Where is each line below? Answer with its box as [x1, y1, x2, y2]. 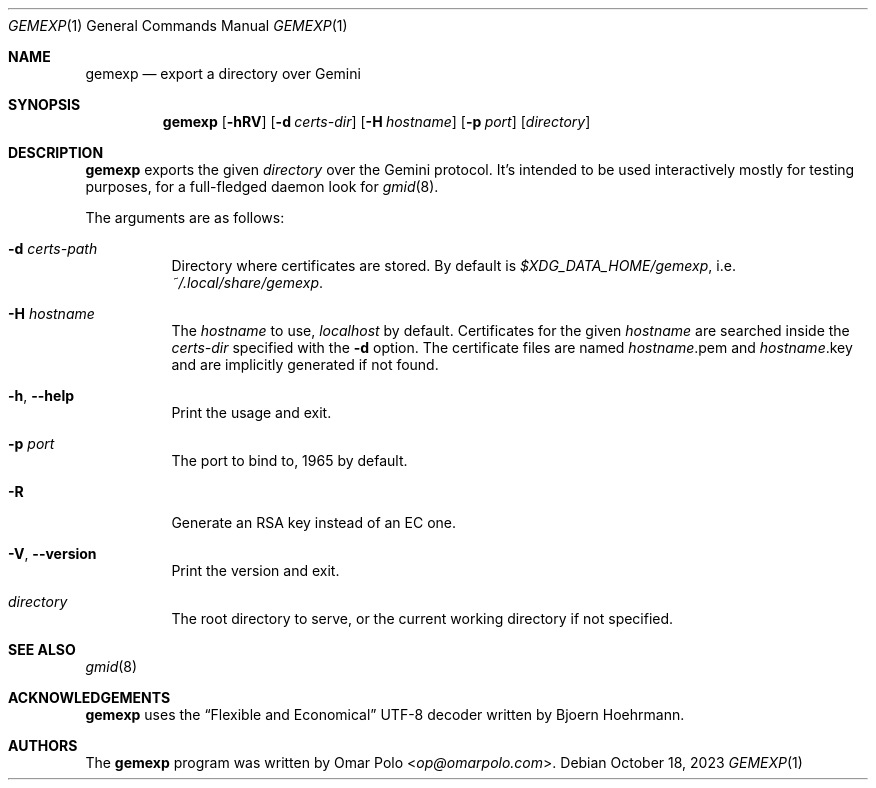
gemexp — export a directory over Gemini [85, 65, 361, 82]
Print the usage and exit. [171, 404, 332, 421]
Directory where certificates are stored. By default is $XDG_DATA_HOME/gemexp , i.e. [171, 257, 736, 274]
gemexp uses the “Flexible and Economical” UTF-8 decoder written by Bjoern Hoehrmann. [85, 706, 685, 723]
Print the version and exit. [171, 562, 340, 579]
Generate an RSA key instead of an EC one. [171, 514, 457, 531]
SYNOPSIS [8, 96, 81, 113]
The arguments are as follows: [85, 209, 285, 226]
